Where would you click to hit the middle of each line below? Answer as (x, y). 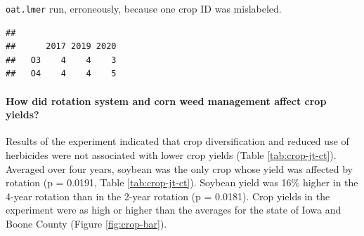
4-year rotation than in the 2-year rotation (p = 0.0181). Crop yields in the (168, 196)
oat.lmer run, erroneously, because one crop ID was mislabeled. (144, 8)
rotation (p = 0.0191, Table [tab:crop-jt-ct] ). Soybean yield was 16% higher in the (182, 182)
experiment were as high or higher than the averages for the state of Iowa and (174, 210)
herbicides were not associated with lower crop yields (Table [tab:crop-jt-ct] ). (171, 155)
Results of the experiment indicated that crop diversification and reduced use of (177, 141)
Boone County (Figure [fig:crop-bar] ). (86, 223)
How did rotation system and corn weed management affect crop (166, 100)
